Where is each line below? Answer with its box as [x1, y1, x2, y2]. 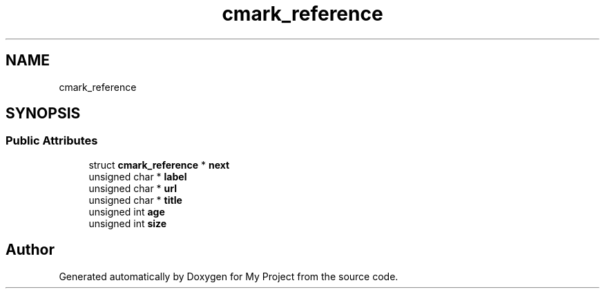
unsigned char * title [88, 193, 182, 206]
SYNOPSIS [6, 105, 81, 123]
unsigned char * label [88, 170, 187, 182]
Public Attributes [6, 134, 98, 148]
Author [6, 241, 55, 259]
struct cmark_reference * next [88, 158, 230, 171]
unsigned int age [88, 205, 165, 218]
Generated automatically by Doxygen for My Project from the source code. [59, 270, 398, 282]
